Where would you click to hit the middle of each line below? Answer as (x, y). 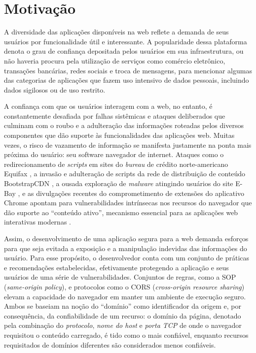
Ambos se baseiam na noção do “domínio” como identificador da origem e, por (123, 306)
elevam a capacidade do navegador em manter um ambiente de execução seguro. (125, 296)
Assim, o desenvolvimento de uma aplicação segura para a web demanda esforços (126, 238)
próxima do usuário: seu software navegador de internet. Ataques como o (114, 154)
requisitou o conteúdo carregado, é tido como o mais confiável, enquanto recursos (126, 335)
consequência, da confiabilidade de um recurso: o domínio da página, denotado (123, 315)
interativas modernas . (37, 222)
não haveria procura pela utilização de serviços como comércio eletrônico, (115, 60)
